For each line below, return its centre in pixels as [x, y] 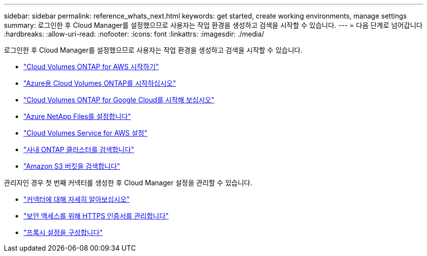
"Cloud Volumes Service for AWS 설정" [86, 133]
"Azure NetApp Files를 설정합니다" [77, 116]
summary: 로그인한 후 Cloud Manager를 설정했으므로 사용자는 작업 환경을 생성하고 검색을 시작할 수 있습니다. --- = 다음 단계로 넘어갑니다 [213, 25]
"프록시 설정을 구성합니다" [63, 232]
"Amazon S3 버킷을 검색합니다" [72, 166]
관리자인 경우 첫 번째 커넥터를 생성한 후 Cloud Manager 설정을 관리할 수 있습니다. [128, 183]
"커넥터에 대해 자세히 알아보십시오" [77, 199]
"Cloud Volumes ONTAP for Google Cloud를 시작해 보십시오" [119, 100]
